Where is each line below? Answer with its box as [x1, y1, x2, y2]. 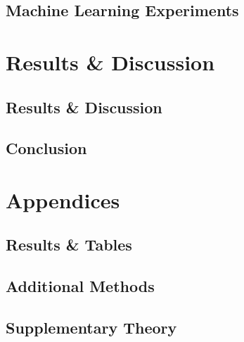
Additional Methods [6, 275, 155, 297]
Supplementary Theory [6, 317, 177, 338]
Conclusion [6, 137, 87, 159]
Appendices [6, 185, 120, 214]
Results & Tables [6, 234, 132, 255]
